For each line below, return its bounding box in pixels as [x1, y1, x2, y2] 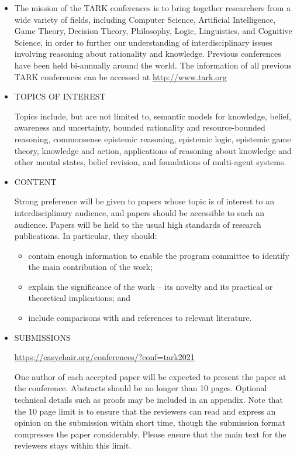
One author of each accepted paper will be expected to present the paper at [14, 370, 286, 382]
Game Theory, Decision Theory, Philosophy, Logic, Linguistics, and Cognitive [14, 25, 292, 37]
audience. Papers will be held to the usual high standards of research [14, 218, 261, 230]
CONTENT [14, 175, 57, 187]
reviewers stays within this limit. [14, 439, 132, 451]
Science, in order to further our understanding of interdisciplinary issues [14, 36, 272, 48]
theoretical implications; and [28, 292, 130, 304]
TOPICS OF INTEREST [14, 90, 106, 102]
